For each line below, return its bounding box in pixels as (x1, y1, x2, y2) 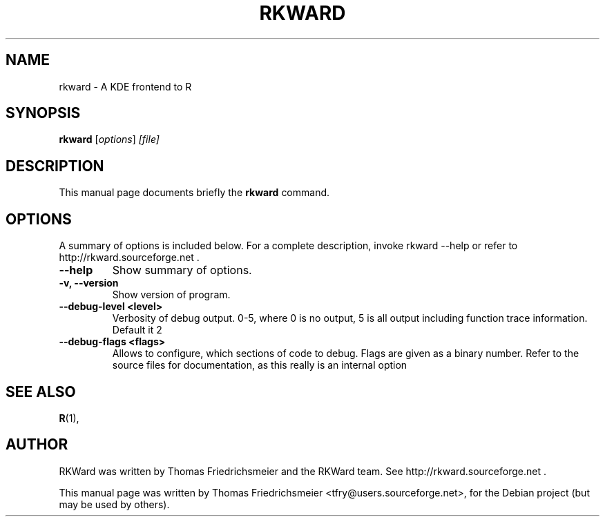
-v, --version (59, 277, 119, 289)
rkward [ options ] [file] (59, 133, 160, 146)
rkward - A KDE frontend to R (59, 80, 192, 93)
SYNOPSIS (6, 104, 81, 122)
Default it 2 (112, 324, 162, 336)
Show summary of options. (112, 263, 252, 278)
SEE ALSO (6, 383, 76, 400)
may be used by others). (59, 498, 170, 510)
